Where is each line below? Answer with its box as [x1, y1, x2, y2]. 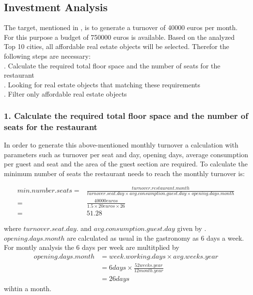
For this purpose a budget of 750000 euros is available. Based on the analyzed [4, 32, 235, 42]
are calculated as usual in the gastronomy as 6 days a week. [66, 232, 244, 243]
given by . [177, 223, 206, 233]
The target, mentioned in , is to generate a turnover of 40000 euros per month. [4, 22, 238, 33]
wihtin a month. [4, 283, 52, 294]
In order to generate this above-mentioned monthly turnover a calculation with [4, 140, 238, 150]
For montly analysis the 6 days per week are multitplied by [4, 242, 179, 252]
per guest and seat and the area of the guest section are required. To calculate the [4, 159, 248, 169]
